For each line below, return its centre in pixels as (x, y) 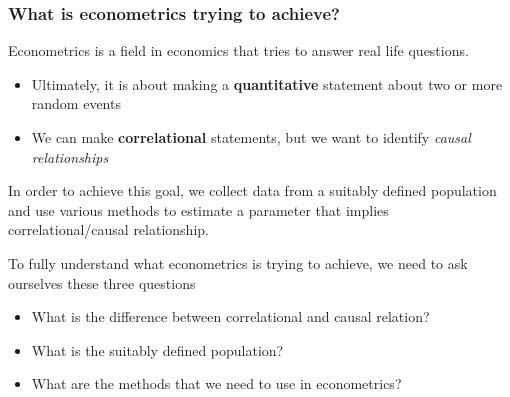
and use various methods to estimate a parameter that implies (198, 209)
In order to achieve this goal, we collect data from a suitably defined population (252, 190)
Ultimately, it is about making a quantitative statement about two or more (267, 83)
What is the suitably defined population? (157, 349)
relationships (70, 156)
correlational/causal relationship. (108, 229)
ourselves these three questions (102, 282)
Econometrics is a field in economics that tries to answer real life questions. (238, 50)
